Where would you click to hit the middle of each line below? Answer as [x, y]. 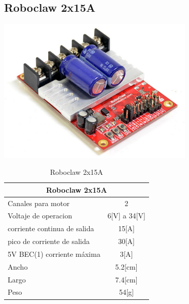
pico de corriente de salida [49, 241]
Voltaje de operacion [40, 216]
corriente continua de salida [51, 228]
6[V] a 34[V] [126, 216]
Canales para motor [39, 203]
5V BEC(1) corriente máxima [54, 254]
